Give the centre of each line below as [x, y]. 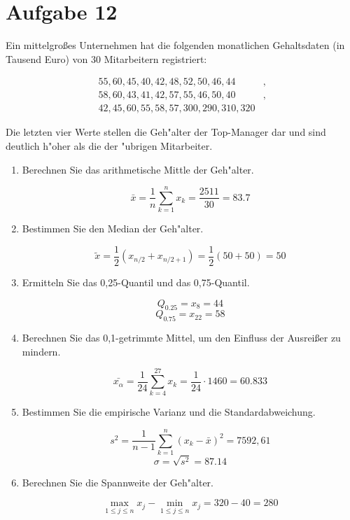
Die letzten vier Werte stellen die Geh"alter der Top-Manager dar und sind [166, 132]
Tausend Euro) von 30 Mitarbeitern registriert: [106, 58]
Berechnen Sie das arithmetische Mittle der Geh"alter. [138, 169]
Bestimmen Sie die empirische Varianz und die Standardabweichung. [169, 412]
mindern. [41, 351]
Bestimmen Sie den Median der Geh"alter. [113, 229]
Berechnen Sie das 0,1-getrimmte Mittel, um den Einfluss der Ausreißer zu [181, 338]
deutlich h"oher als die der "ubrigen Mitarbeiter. [109, 146]
